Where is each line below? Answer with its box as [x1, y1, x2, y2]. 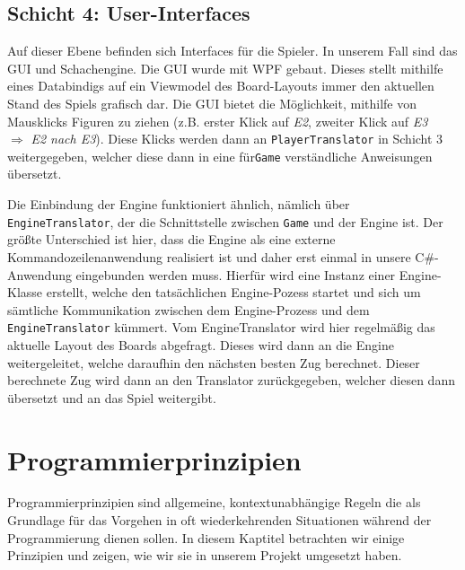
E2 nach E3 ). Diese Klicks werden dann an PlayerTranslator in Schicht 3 [31, 129, 443, 148]
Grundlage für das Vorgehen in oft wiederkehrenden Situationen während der [7, 511, 432, 530]
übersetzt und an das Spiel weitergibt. [7, 388, 216, 407]
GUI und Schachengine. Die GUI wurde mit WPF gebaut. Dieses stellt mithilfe [7, 58, 443, 77]
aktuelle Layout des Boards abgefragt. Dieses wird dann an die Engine [7, 335, 394, 354]
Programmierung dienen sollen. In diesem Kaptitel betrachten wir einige [7, 528, 405, 547]
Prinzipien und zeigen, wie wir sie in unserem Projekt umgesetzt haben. [7, 546, 402, 565]
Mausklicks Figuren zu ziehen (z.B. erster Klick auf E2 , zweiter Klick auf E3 [7, 111, 428, 130]
